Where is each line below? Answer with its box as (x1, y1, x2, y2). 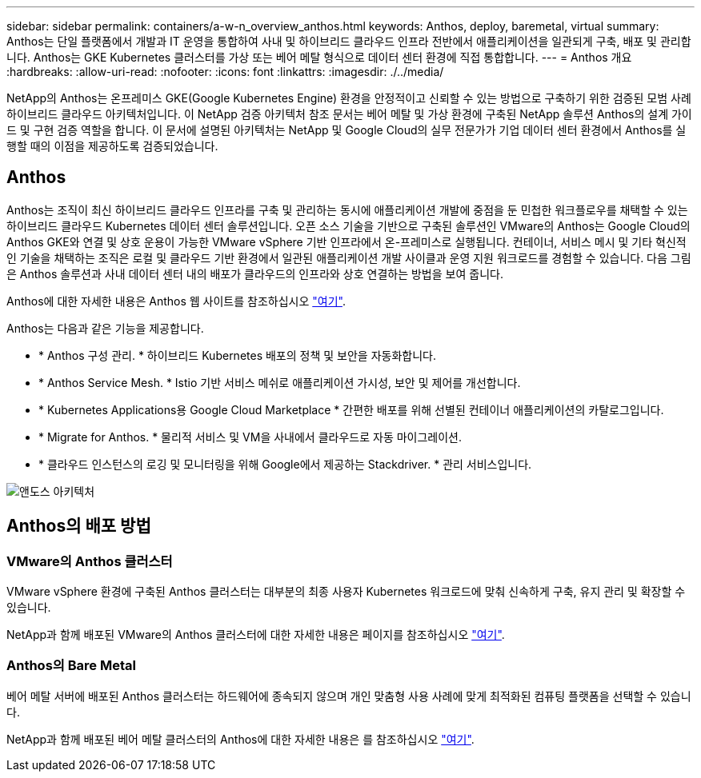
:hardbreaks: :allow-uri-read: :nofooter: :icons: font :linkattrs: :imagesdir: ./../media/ (6, 65, 444, 78)
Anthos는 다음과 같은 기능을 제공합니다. (6, 321, 204, 335)
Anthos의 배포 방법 (6, 516, 151, 537)
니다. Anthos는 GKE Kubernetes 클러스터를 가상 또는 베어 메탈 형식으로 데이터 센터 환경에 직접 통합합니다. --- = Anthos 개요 (6, 50, 632, 64)
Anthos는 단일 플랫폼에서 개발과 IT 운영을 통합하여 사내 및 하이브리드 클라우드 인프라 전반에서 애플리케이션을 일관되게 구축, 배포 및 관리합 (6, 34, 691, 48)
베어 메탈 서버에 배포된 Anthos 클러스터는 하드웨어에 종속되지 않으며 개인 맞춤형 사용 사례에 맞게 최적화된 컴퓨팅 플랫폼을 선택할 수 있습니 (6, 688, 691, 703)
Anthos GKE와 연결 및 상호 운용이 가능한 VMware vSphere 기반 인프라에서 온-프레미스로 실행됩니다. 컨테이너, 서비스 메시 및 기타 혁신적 (6, 234, 687, 249)
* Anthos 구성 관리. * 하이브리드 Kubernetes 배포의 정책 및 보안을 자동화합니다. (38, 348, 436, 362)
